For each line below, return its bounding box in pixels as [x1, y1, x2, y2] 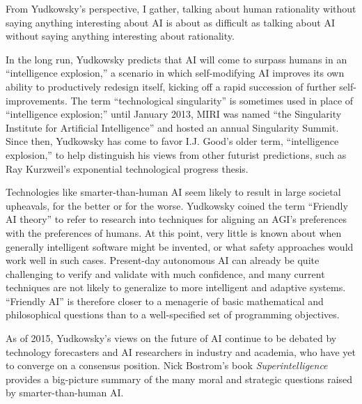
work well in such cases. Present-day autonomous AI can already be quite [6, 253, 320, 267]
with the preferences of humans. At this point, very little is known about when [6, 225, 342, 240]
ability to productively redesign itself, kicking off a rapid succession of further [6, 79, 336, 93]
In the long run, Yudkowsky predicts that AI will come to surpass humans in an [6, 52, 347, 66]
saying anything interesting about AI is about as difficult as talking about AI [6, 15, 335, 29]
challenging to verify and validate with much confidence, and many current [6, 266, 325, 281]
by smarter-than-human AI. [6, 385, 124, 400]
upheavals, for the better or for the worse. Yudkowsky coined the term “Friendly [6, 198, 348, 212]
